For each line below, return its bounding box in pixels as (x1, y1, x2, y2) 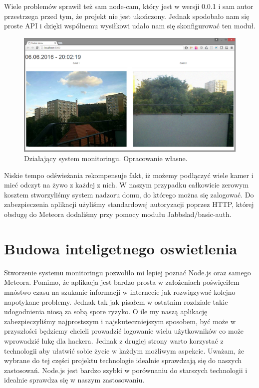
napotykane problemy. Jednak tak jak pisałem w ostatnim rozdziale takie (4, 296, 228, 307)
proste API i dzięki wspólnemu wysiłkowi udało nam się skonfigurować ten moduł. (4, 20, 256, 31)
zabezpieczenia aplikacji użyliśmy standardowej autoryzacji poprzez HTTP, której (4, 199, 254, 209)
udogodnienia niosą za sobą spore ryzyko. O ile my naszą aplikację (4, 306, 208, 317)
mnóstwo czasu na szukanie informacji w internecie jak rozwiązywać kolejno (4, 286, 236, 297)
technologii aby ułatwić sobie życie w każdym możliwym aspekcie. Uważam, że (4, 345, 245, 356)
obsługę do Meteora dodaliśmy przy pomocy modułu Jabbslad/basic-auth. (4, 209, 232, 219)
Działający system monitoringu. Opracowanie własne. (24, 153, 188, 164)
